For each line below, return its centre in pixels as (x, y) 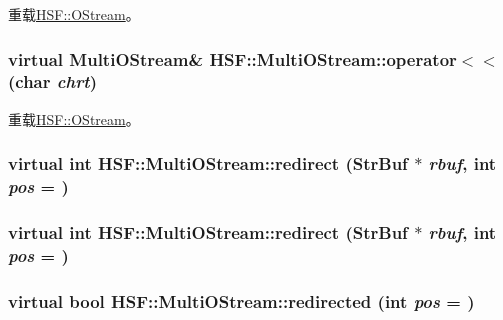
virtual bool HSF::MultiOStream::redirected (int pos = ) (241, 300)
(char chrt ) (52, 81)
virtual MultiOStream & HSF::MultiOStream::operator (232, 58)
